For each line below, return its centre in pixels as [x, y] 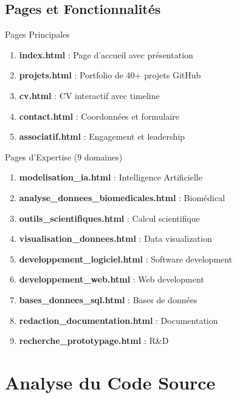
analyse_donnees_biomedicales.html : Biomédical [122, 197]
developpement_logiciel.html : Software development [126, 259]
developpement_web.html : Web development [112, 279]
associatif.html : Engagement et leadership [102, 136]
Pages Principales [37, 34]
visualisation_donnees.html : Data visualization [115, 238]
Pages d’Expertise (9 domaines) [64, 156]
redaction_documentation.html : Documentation [118, 320]
